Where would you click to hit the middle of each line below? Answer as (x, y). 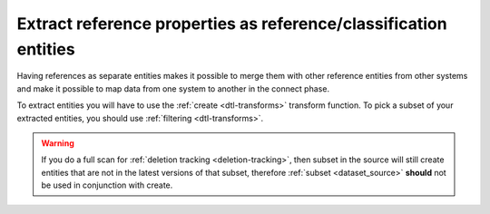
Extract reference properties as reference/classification (232, 24)
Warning (58, 143)
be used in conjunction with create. (107, 185)
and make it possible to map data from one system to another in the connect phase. (173, 88)
